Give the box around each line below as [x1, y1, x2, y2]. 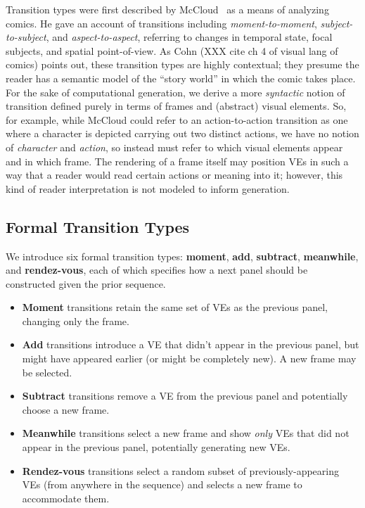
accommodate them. [22, 490, 110, 505]
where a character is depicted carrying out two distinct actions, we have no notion [6, 126, 359, 141]
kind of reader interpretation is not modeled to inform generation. [6, 181, 290, 196]
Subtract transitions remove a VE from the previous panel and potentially [22, 388, 348, 403]
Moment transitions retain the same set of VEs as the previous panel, [22, 300, 328, 315]
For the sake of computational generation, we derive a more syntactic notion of [6, 84, 345, 99]
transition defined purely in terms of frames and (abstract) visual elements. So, [6, 99, 347, 113]
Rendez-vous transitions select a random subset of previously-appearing [22, 463, 339, 478]
